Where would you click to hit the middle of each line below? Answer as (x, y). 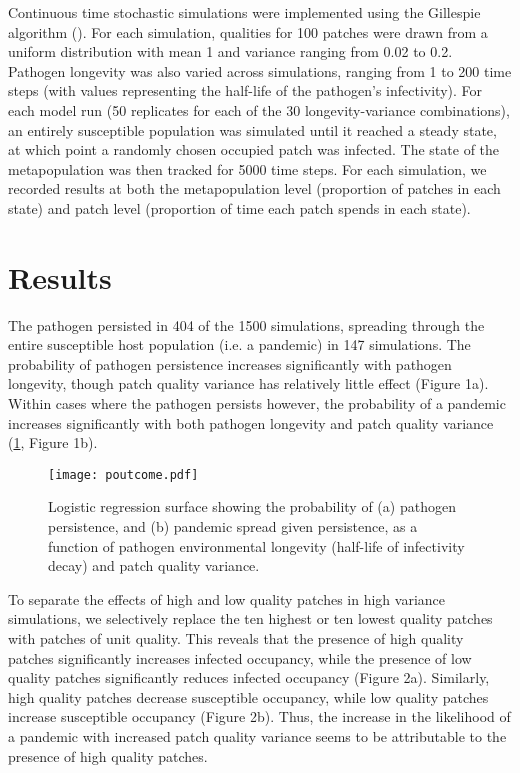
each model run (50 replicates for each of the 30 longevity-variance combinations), (259, 109)
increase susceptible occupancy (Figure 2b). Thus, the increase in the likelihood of (259, 716)
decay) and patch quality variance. (154, 565)
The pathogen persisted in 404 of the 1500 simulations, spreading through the (246, 324)
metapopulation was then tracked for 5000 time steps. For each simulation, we (247, 168)
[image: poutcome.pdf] (123, 474)
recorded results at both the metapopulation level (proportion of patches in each (254, 188)
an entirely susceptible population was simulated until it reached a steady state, (252, 129)
